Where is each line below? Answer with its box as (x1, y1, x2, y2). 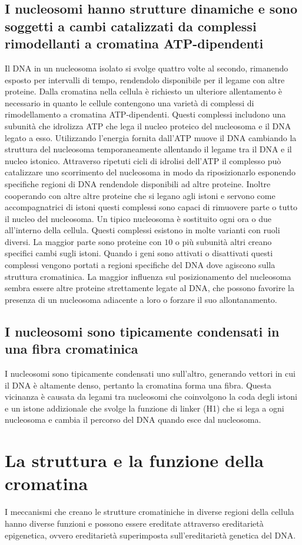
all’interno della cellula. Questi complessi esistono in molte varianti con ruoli (5, 224, 280, 236)
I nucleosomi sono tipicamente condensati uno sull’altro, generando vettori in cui (5, 367, 296, 380)
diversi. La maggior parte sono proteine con (5, 235, 162, 247)
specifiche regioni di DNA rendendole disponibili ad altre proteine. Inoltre (5, 177, 271, 190)
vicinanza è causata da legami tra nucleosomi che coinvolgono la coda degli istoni (5, 390, 297, 403)
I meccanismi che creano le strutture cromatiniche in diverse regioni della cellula (5, 505, 294, 518)
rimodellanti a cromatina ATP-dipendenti (5, 34, 264, 53)
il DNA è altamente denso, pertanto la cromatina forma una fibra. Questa (5, 378, 271, 391)
